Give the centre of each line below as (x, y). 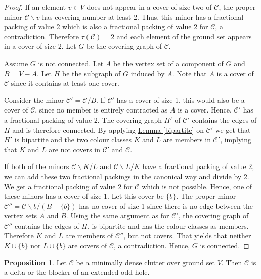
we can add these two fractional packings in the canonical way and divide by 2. (127, 176)
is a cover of (235, 73)
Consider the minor (34, 100)
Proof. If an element (35, 7)
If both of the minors (37, 166)
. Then (232, 262)
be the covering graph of (124, 46)
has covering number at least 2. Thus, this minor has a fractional (143, 16)
